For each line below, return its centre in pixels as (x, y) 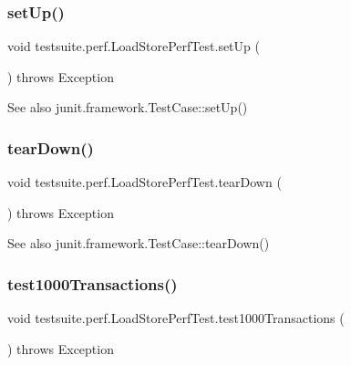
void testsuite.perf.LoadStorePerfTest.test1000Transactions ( (176, 318)
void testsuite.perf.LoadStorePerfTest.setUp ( (134, 46)
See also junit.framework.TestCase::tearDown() (139, 243)
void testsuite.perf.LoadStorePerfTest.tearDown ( (145, 182)
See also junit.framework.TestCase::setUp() (128, 107)
